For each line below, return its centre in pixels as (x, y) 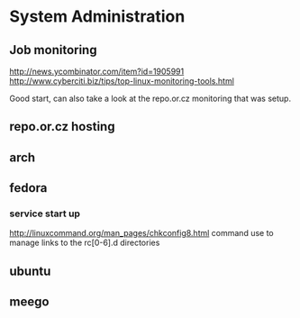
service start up (45, 214)
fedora (28, 188)
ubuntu (30, 271)
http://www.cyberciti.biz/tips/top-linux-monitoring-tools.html (122, 81)
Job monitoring (53, 50)
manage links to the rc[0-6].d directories (85, 243)
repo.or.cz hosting (62, 127)
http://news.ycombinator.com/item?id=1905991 (97, 71)
